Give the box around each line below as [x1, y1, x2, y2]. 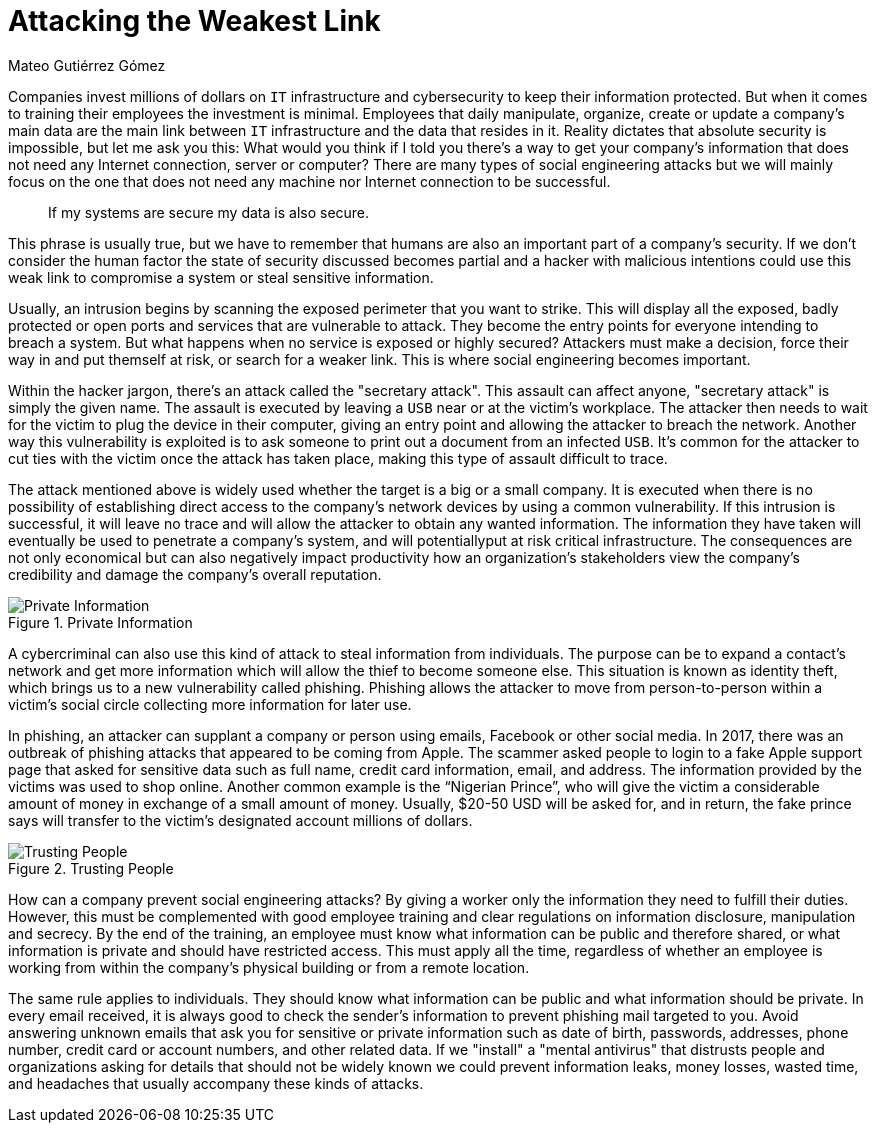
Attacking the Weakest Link [8, 4, 381, 38]
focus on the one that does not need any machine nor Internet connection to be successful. [8, 172, 611, 190]
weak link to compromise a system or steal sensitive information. [8, 268, 434, 286]
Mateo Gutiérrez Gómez [8, 56, 166, 74]
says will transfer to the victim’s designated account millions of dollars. [8, 811, 473, 829]
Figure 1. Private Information [8, 613, 193, 631]
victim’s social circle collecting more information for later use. [8, 695, 412, 713]
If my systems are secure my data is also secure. [48, 203, 370, 221]
